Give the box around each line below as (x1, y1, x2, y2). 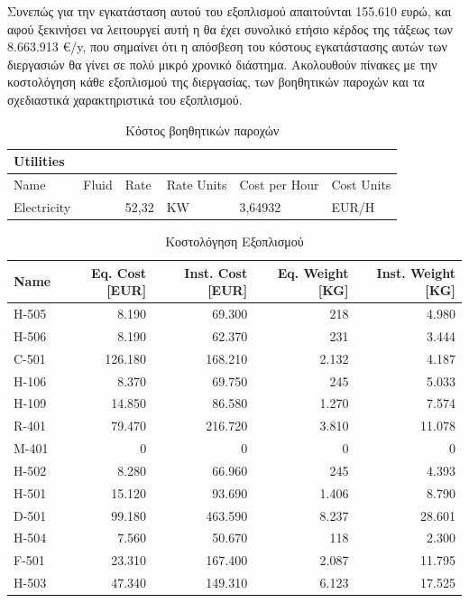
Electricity (14, 197, 71, 216)
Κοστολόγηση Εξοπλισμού (165, 231, 304, 250)
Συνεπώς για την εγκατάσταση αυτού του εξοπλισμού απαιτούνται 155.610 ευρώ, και (7, 2, 452, 20)
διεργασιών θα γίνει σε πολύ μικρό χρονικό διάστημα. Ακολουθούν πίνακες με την (7, 54, 437, 73)
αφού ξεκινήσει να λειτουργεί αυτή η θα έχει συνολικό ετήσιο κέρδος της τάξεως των (7, 19, 453, 38)
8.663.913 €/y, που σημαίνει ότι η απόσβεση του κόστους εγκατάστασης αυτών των (7, 37, 447, 56)
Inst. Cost (184, 263, 248, 282)
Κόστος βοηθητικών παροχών (125, 120, 280, 139)
